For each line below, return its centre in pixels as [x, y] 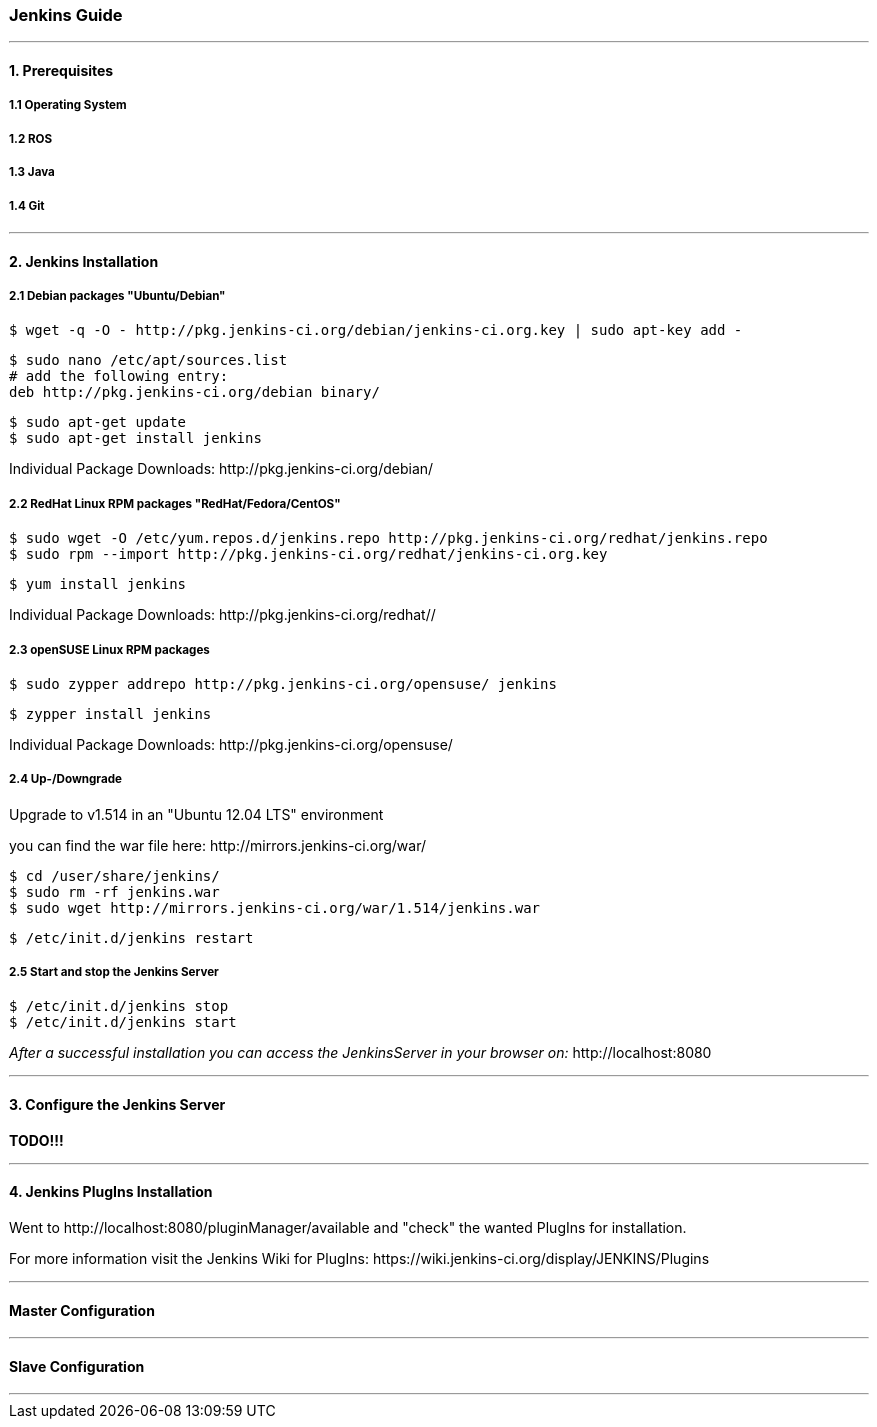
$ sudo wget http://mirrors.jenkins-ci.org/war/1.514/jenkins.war [275, 907]
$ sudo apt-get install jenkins [135, 438]
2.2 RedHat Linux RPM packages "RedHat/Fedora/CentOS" [175, 503]
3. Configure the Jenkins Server [117, 1105]
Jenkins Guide [66, 15]
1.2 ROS [31, 138]
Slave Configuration [77, 1366]
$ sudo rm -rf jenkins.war [114, 891]
